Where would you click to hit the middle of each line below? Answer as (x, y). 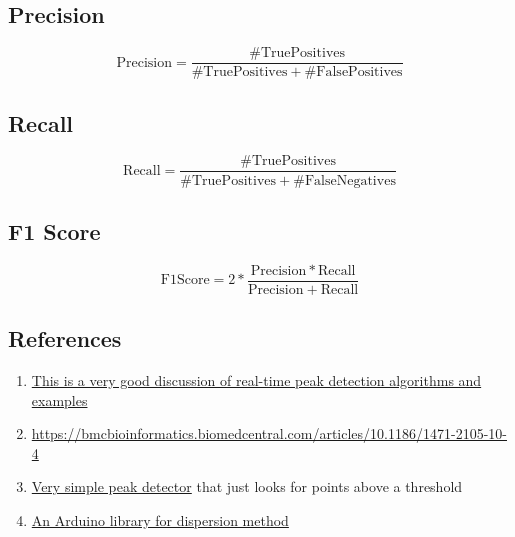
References (65, 338)
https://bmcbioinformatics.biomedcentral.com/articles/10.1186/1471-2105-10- (269, 433)
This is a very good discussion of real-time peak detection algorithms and (256, 380)
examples (59, 399)
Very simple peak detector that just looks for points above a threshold (247, 486)
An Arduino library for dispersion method (160, 519)
